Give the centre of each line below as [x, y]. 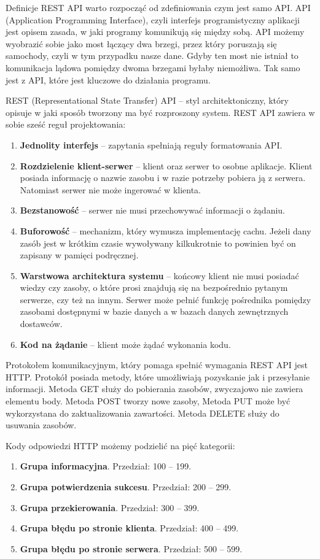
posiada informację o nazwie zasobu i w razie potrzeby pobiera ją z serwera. [163, 178]
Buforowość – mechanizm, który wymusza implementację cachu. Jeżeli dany [166, 230]
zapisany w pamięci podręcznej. [79, 255]
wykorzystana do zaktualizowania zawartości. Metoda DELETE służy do [142, 413]
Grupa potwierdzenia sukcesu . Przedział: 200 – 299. [126, 487]
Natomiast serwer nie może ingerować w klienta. [111, 189]
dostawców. [41, 324]
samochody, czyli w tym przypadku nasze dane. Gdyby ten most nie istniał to [152, 56]
